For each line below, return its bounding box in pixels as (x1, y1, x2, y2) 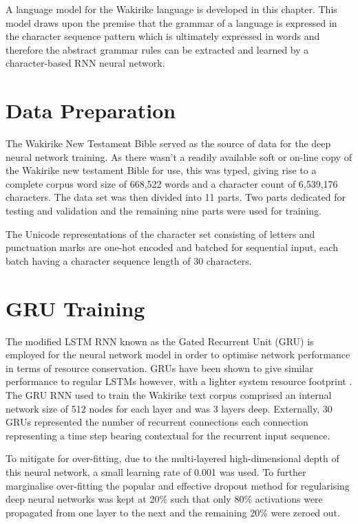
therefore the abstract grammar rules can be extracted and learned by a (6, 42, 309, 56)
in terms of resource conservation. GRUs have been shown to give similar (6, 360, 313, 375)
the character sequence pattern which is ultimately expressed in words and (6, 29, 320, 43)
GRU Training (6, 294, 145, 322)
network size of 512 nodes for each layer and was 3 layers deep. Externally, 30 (6, 401, 333, 415)
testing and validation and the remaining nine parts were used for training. (6, 204, 322, 218)
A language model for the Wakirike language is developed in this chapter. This (6, 2, 337, 16)
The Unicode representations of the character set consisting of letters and (6, 226, 315, 241)
